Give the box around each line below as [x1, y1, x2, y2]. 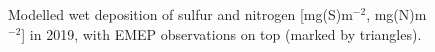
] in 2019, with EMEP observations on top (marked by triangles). [21, 23, 422, 44]
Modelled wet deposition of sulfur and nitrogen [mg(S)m [8, 4, 353, 24]
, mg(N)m [366, 4, 427, 24]
